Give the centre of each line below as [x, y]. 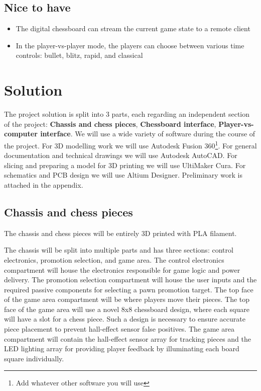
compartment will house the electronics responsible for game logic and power [122, 269]
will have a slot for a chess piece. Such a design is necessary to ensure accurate [125, 319]
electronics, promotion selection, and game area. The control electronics [114, 259]
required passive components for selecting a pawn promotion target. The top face [129, 289]
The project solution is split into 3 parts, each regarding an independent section [127, 114]
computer [21, 134]
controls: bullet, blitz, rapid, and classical [79, 55]
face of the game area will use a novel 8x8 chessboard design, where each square [127, 309]
